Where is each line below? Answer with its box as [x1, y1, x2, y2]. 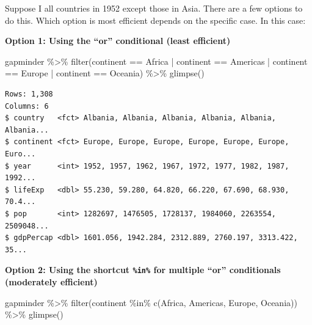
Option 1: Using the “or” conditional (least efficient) [5, 34, 231, 47]
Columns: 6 [5, 101, 49, 111]
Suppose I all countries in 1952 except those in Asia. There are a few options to [5, 2, 303, 14]
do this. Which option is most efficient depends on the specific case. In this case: [5, 13, 306, 26]
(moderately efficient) [5, 275, 98, 288]
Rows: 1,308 [5, 89, 53, 98]
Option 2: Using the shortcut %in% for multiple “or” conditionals [5, 263, 281, 276]
